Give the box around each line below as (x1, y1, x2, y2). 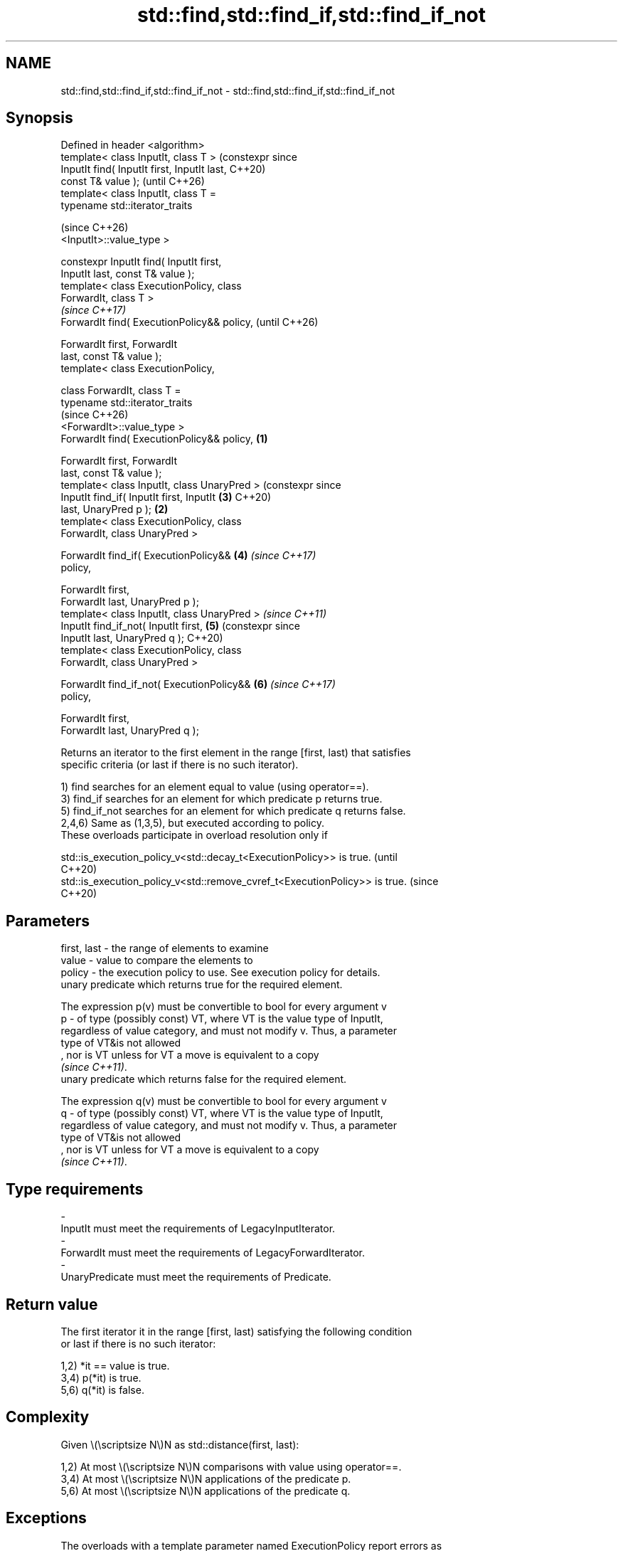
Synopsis (6, 109, 73, 127)
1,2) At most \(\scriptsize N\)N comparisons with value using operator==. (60, 1460, 402, 1473)
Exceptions (6, 1509, 87, 1528)
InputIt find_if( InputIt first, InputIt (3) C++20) (60, 491, 272, 504)
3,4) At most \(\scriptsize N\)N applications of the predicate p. (60, 1472, 351, 1485)
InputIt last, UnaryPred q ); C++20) (60, 632, 223, 645)
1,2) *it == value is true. (60, 1359, 170, 1372)
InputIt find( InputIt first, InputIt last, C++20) (60, 163, 266, 176)
